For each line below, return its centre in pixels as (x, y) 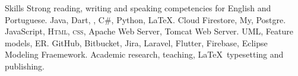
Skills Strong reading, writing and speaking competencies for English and (138, 8)
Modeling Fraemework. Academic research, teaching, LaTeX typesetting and (144, 54)
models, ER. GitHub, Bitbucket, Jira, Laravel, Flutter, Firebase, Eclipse (136, 42)
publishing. (25, 66)
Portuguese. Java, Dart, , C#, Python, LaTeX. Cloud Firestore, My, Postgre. (145, 19)
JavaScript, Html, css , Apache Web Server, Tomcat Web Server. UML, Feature (149, 31)
